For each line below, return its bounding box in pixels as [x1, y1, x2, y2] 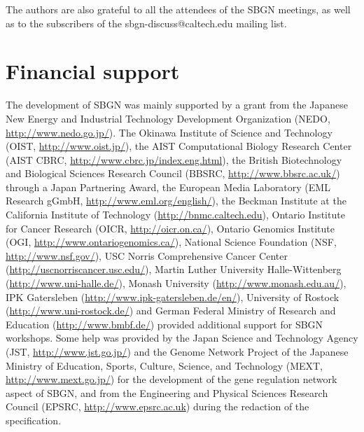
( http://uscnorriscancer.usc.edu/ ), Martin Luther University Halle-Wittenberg [6, 262, 342, 277]
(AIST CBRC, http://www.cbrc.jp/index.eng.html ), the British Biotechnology [6, 152, 342, 167]
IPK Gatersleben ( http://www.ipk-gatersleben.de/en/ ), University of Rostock [6, 289, 339, 304]
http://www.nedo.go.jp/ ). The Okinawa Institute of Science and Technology [6, 125, 332, 139]
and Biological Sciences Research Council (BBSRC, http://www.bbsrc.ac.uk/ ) [6, 166, 340, 181]
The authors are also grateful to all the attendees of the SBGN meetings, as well [6, 2, 351, 16]
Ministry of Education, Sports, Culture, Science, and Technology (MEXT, [6, 358, 323, 372]
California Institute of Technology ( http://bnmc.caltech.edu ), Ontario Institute [6, 207, 345, 222]
